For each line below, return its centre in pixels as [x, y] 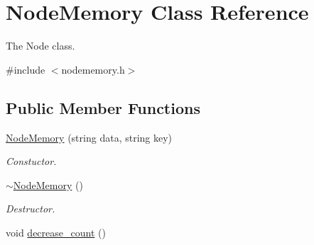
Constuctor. [31, 161]
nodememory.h [93, 69]
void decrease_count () [56, 232]
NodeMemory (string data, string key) [89, 137]
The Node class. [40, 46]
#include [26, 69]
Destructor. [31, 209]
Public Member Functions [103, 107]
